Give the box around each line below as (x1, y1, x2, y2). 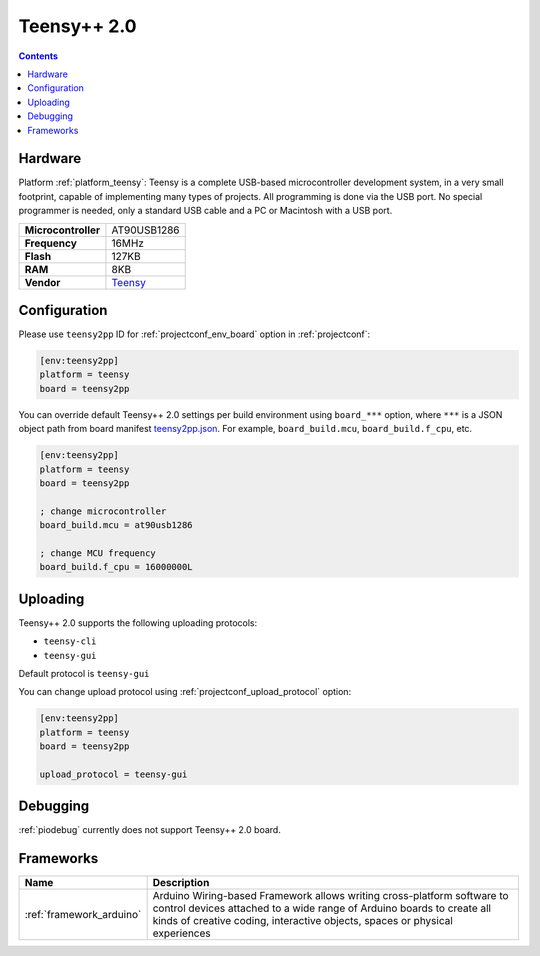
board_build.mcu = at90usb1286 (39, 520, 194, 531)
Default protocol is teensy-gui (18, 668, 150, 680)
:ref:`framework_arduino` (24, 908, 142, 922)
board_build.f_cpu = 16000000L (39, 561, 194, 573)
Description (152, 876, 210, 890)
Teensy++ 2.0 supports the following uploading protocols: (18, 616, 258, 629)
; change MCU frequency (39, 547, 157, 559)
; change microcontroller (39, 505, 167, 517)
